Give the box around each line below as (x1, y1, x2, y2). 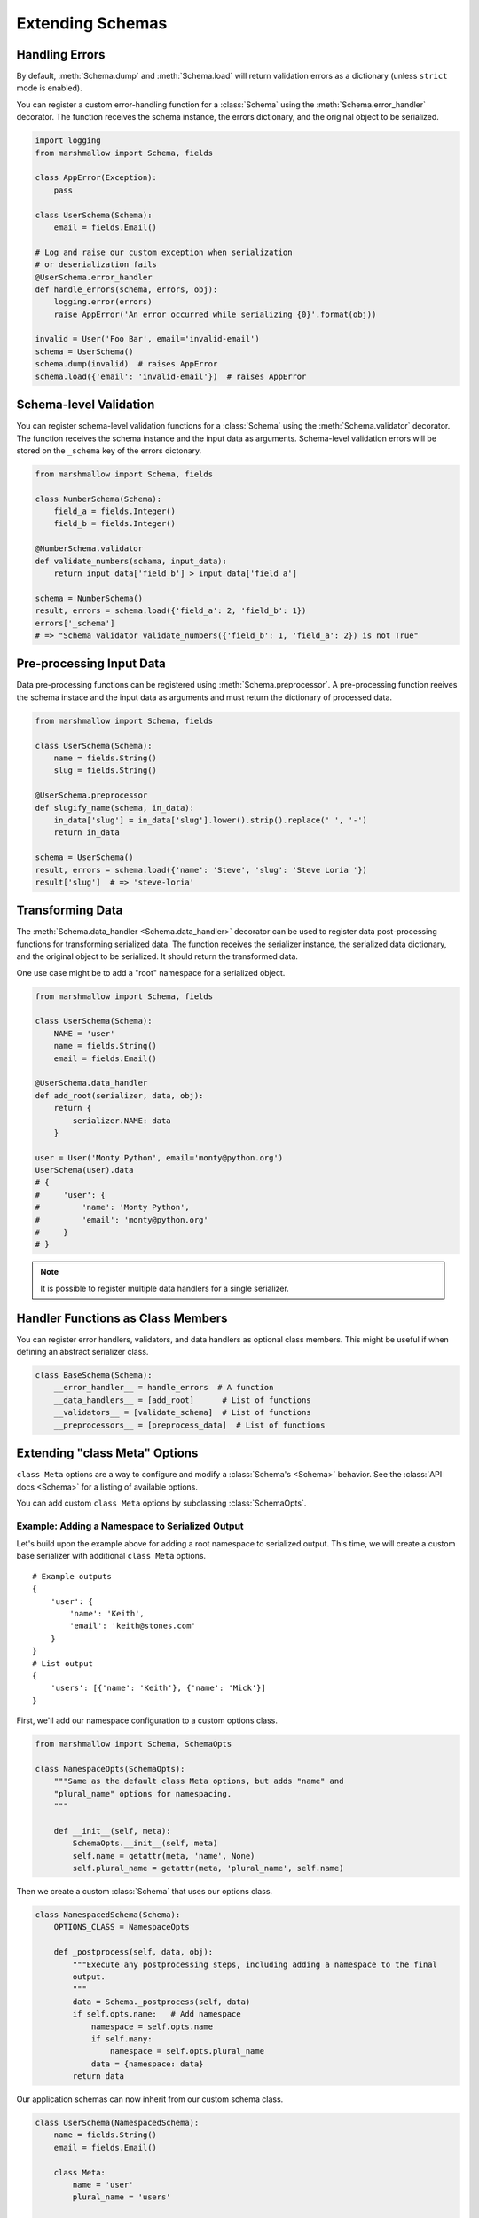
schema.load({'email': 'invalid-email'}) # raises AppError (35, 371, 307, 381)
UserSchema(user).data (35, 1165, 134, 1176)
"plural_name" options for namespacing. (53, 1789, 232, 1798)
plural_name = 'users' (72, 2192, 172, 2202)
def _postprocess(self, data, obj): (53, 1947, 213, 1957)
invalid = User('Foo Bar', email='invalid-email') (35, 334, 261, 344)
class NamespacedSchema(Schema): (35, 1909, 181, 1920)
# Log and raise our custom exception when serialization (35, 247, 293, 257)
